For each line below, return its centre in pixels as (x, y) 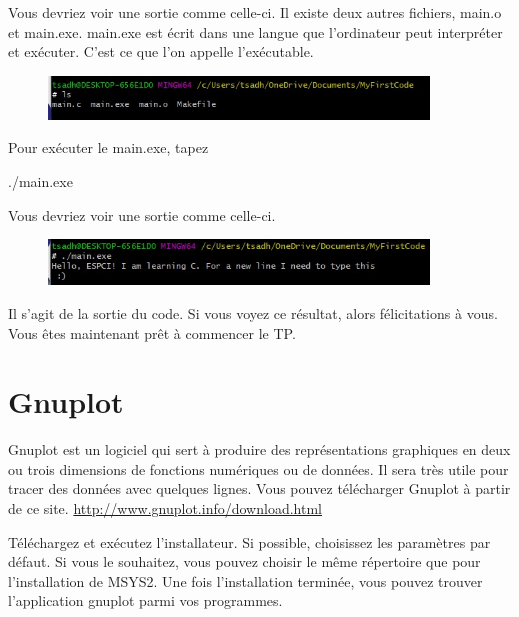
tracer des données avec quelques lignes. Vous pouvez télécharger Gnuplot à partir (259, 488)
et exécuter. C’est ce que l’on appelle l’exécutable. (161, 51)
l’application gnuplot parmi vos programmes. (145, 600)
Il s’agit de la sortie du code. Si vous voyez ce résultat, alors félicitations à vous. (253, 312)
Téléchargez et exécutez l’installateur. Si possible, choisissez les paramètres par (249, 541)
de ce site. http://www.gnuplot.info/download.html (165, 508)
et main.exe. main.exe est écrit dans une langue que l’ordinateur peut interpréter (255, 31)
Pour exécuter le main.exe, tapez (108, 147)
